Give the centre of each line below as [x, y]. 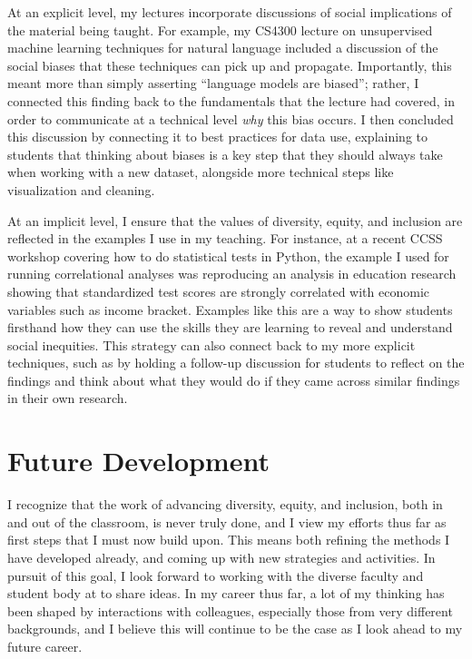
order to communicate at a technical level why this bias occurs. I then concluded [231, 118]
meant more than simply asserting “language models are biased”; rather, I [213, 83]
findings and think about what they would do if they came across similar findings [234, 380]
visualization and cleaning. [81, 189]
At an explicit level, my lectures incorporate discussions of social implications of [230, 12]
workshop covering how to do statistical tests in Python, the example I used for [228, 256]
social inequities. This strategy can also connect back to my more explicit [211, 344]
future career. [45, 646]
